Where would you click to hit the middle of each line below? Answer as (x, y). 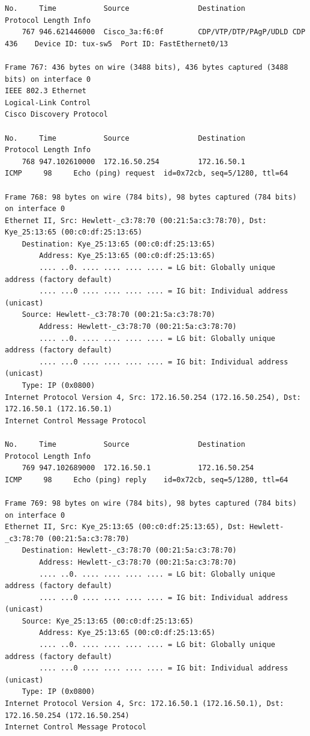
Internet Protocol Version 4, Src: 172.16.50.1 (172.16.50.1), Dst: (145, 704)
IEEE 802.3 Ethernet (46, 91)
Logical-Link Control (48, 103)
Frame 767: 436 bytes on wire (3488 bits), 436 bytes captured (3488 (147, 67)
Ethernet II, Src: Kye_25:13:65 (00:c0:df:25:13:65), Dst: (125, 527)
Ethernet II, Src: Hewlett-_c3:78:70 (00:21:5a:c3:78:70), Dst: (136, 220)
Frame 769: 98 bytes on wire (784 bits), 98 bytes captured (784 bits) (151, 503)
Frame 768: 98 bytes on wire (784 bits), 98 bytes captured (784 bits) (151, 197)
